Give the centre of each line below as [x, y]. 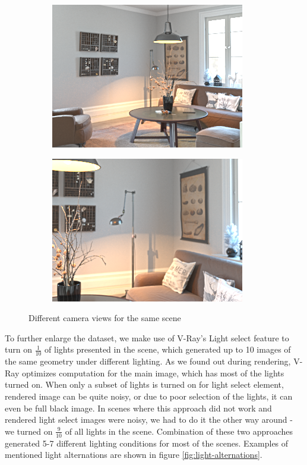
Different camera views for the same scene [105, 318]
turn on [18, 349]
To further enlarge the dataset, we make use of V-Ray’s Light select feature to [147, 337]
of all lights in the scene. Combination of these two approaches [179, 431]
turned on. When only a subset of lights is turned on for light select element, [144, 384]
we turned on [29, 431]
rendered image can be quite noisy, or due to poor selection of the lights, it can [149, 396]
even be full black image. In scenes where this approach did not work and [138, 408]
